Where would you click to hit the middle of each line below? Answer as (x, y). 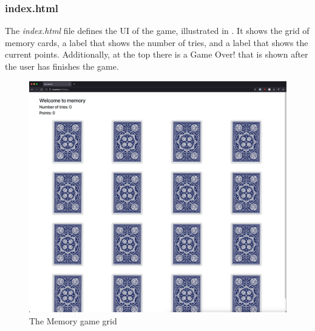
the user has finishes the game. (62, 66)
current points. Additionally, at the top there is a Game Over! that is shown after (157, 54)
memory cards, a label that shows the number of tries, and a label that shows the (157, 42)
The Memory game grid (73, 320)
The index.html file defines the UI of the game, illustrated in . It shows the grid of (157, 31)
